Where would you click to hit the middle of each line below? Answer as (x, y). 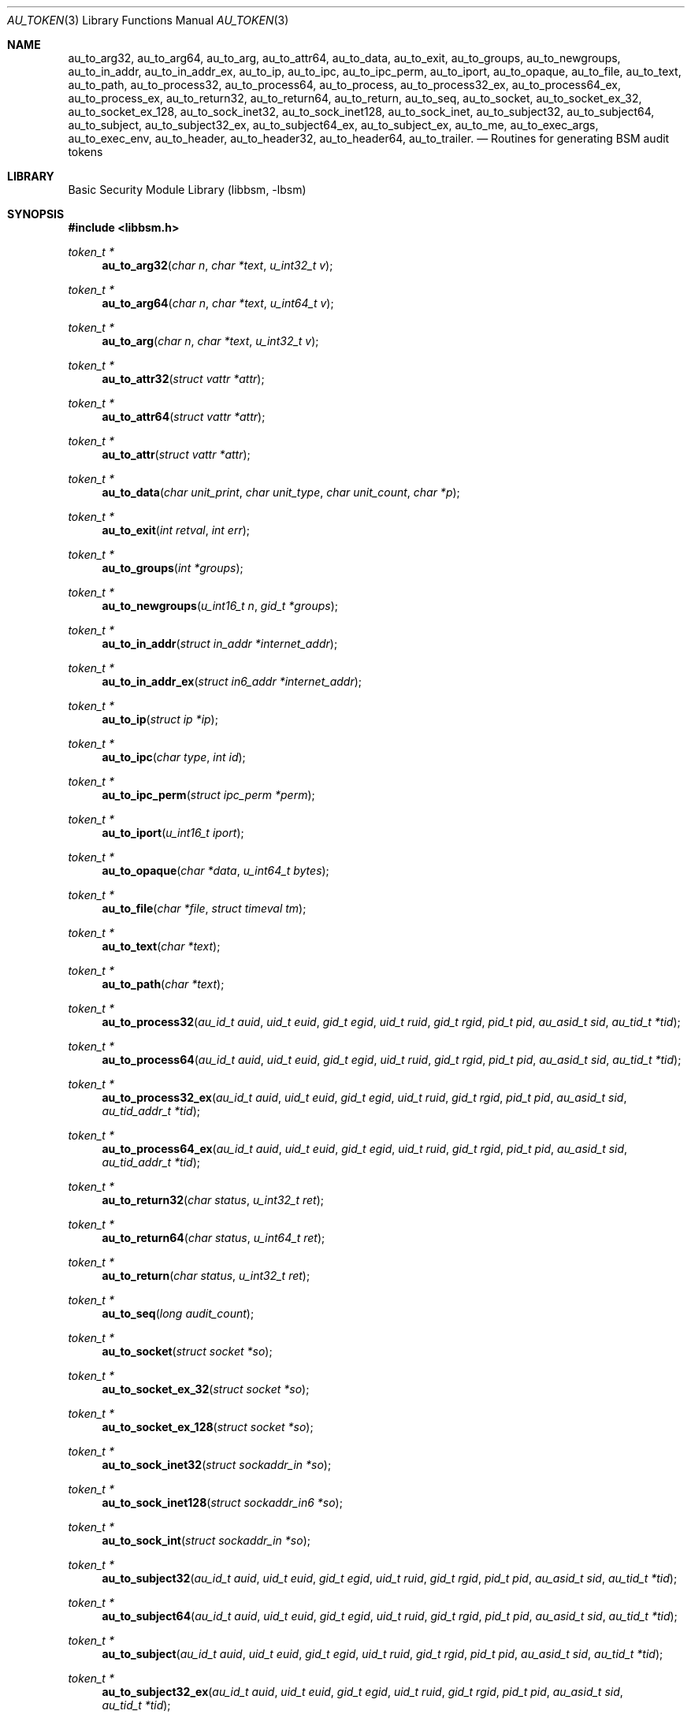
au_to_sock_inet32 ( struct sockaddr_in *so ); (217, 1465)
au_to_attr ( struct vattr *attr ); (176, 454)
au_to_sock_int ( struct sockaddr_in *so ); (206, 1540)
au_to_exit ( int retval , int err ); (176, 530)
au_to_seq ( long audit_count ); (178, 1313)
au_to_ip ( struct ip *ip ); (160, 719)
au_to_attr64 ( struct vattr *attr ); (184, 416)
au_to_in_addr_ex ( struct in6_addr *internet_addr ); (232, 681)
